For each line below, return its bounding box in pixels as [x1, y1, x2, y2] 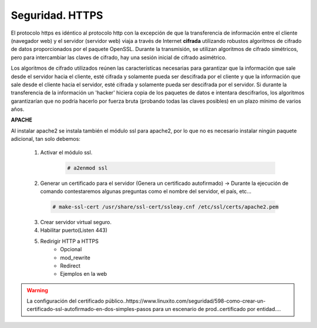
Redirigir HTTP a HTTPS [40, 238, 99, 245]
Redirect [60, 262, 80, 269]
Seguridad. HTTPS [11, 9, 103, 22]
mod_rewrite [60, 254, 90, 261]
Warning [26, 286, 48, 293]
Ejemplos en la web [60, 270, 107, 278]
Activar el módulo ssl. [40, 148, 93, 155]
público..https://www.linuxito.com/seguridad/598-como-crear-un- [105, 297, 266, 305]
